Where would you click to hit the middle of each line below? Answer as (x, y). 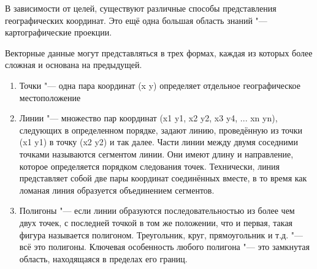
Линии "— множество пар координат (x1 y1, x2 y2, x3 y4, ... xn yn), (148, 118)
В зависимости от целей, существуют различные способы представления (141, 8)
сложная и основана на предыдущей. (74, 65)
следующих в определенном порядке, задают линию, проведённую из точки (161, 130)
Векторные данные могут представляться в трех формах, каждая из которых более (159, 52)
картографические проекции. (59, 32)
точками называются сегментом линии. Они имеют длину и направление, (156, 153)
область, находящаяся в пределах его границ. (103, 258)
